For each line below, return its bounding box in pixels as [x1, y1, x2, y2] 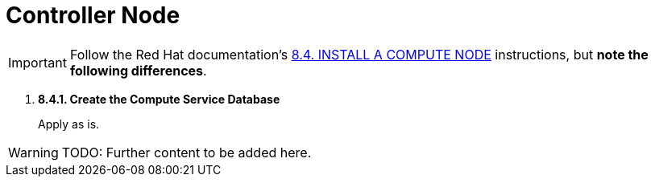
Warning [8, 144, 59, 161]
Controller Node [6, 2, 180, 29]
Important [8, 54, 67, 71]
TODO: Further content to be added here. [61, 144, 312, 161]
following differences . [69, 62, 207, 79]
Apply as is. [38, 116, 100, 131]
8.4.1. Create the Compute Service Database [38, 91, 280, 106]
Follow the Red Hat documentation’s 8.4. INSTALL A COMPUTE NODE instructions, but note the [69, 46, 649, 63]
